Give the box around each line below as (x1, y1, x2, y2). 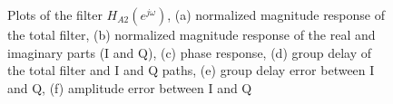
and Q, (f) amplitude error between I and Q (7, 78, 252, 97)
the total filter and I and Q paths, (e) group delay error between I (7, 61, 375, 80)
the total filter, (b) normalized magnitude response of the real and (7, 25, 376, 43)
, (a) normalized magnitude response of (167, 5, 385, 24)
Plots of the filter (7, 5, 103, 24)
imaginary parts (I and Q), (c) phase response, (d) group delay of (7, 43, 372, 61)
